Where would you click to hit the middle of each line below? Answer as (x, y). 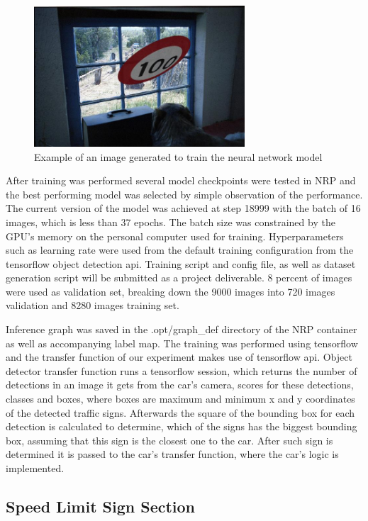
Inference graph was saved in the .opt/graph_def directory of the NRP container (182, 329)
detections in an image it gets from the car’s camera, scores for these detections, (180, 385)
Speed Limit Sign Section (101, 506)
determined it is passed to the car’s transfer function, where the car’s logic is (172, 454)
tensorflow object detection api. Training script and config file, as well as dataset (181, 263)
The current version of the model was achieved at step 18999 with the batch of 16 (183, 208)
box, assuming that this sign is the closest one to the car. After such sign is (169, 440)
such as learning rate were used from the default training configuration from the (180, 250)
